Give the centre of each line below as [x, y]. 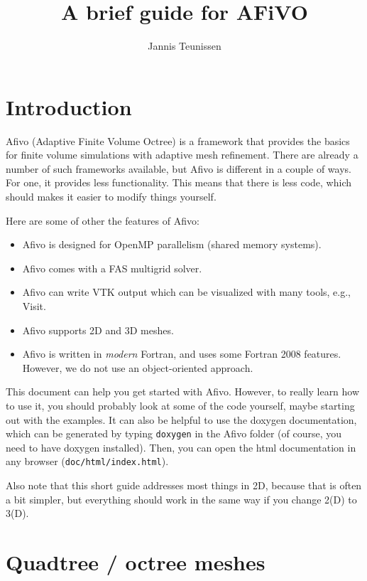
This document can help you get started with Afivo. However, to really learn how [183, 391]
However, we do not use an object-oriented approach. [138, 367]
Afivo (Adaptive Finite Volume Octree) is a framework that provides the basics [178, 140]
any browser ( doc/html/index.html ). [87, 461]
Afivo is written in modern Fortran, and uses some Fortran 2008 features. [182, 354]
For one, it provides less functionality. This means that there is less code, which [179, 182]
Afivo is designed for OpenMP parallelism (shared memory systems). [172, 244]
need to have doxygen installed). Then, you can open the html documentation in [181, 447]
